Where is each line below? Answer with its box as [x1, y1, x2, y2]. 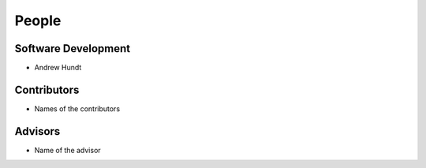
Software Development [14, 42, 131, 55]
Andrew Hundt [34, 63, 82, 73]
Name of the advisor [34, 145, 102, 155]
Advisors [14, 125, 61, 138]
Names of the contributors [34, 103, 121, 114]
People [14, 12, 62, 29]
